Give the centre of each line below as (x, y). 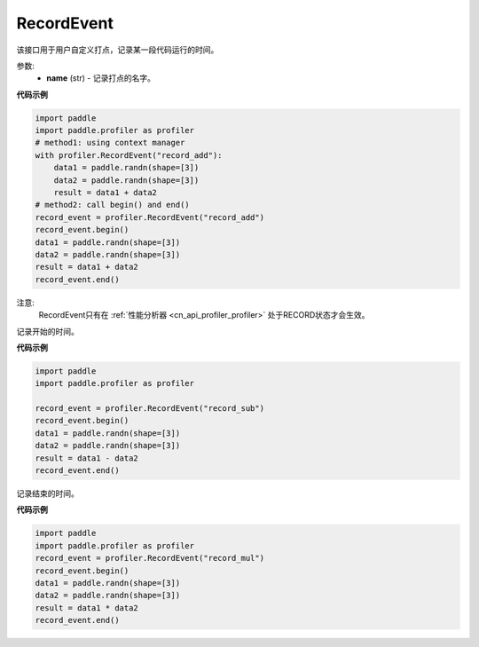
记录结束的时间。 (47, 493)
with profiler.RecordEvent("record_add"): (129, 155)
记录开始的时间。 (47, 331)
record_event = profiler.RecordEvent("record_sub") (150, 409)
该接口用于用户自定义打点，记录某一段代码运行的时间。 (118, 50)
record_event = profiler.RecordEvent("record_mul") (150, 558)
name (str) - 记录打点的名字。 (101, 78)
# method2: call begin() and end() (112, 205)
